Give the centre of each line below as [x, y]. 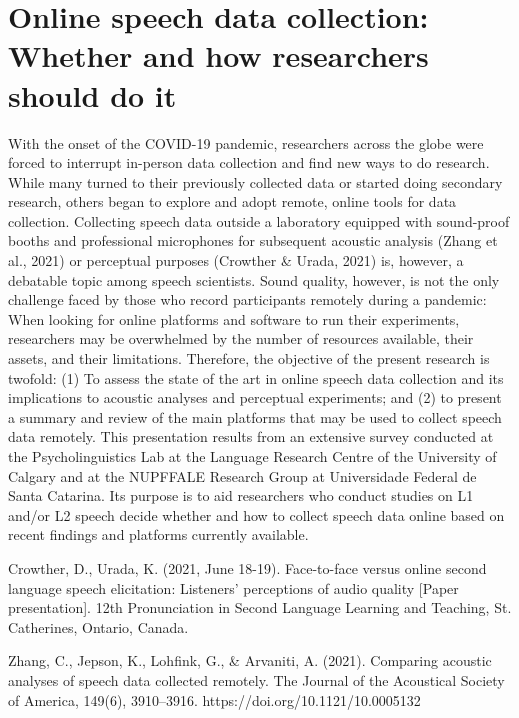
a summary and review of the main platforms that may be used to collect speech [255, 416]
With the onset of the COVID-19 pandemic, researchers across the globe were [246, 142]
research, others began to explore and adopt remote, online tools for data [232, 201]
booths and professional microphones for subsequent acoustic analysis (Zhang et [253, 240]
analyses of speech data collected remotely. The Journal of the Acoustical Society [256, 679]
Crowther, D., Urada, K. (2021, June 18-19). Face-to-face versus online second [247, 567]
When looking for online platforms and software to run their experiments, [234, 318]
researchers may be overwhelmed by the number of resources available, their [241, 338]
